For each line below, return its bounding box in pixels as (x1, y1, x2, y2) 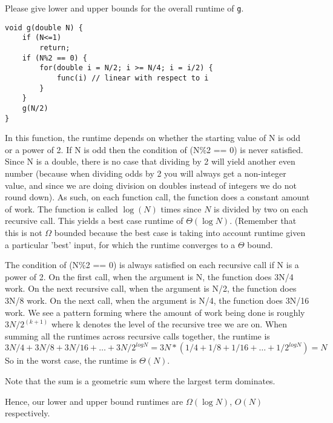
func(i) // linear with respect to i (56, 73, 209, 82)
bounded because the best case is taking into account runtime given (54, 226, 306, 238)
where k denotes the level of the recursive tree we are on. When (51, 318, 288, 330)
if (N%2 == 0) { (22, 53, 88, 62)
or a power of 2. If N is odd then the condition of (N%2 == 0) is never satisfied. (5, 143, 303, 156)
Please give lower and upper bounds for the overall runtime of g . (5, 2, 244, 14)
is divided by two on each (214, 202, 308, 215)
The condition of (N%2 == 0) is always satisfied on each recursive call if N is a (5, 258, 299, 271)
